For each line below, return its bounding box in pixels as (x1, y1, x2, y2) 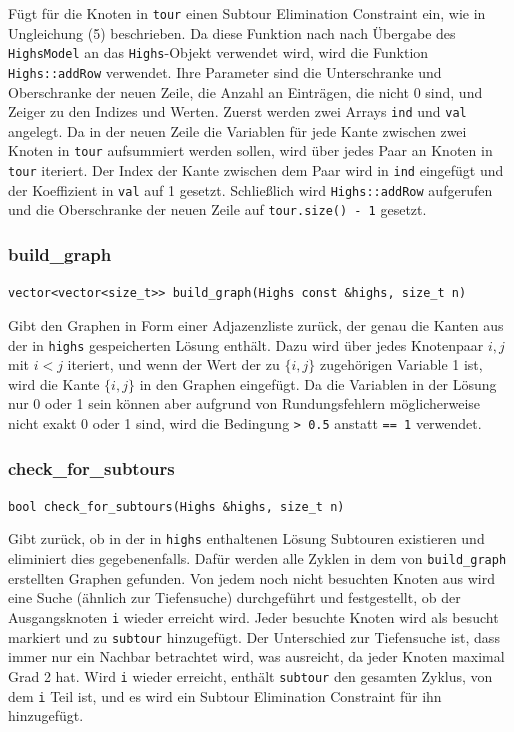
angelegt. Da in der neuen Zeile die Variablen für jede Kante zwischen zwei (8, 120, 467, 141)
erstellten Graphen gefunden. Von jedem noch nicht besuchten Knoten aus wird (8, 567, 495, 588)
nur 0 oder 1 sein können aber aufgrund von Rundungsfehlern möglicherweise (8, 393, 481, 414)
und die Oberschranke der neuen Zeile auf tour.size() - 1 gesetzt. (8, 199, 427, 220)
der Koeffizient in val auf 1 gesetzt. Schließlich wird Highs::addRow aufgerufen (8, 179, 493, 200)
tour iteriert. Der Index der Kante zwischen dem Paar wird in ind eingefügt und (8, 160, 504, 181)
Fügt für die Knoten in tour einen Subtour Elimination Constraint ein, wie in (8, 3, 486, 23)
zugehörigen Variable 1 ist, (319, 354, 483, 375)
